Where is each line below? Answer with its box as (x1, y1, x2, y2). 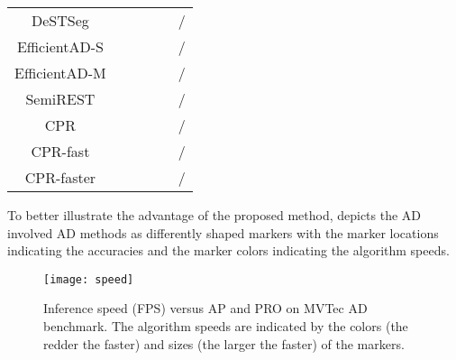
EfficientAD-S (16, 36, 104, 57)
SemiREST (25, 88, 96, 109)
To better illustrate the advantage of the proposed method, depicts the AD (7, 206, 422, 224)
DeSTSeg (32, 10, 89, 31)
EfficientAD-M (14, 62, 106, 83)
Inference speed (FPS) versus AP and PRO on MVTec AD (43, 299, 368, 318)
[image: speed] (43, 272, 134, 286)
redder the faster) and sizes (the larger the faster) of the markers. (43, 334, 405, 353)
